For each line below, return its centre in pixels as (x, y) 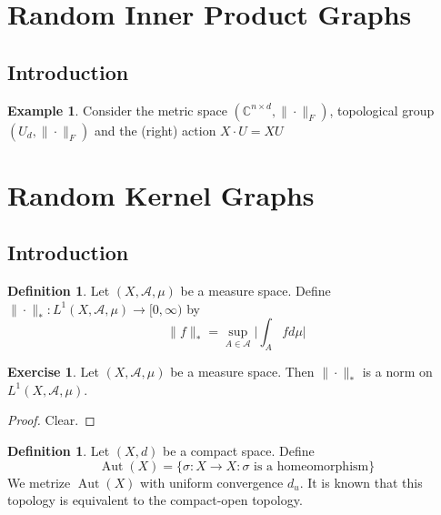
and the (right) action (155, 130)
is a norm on (397, 372)
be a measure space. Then (242, 372)
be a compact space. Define (239, 450)
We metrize (39, 482)
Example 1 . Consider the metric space (117, 110)
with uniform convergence (212, 482)
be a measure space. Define (256, 291)
